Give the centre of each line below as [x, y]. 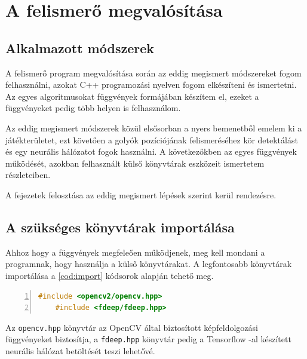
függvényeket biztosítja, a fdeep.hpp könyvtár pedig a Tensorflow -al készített [148, 339]
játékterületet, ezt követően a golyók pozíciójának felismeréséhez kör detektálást [152, 139]
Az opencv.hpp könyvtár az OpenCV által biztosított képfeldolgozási [132, 327]
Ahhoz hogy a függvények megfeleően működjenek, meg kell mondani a [135, 252]
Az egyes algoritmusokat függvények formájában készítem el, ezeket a [132, 96]
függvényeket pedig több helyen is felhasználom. [93, 108]
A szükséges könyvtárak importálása [120, 227]
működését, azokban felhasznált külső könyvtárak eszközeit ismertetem [135, 163]
